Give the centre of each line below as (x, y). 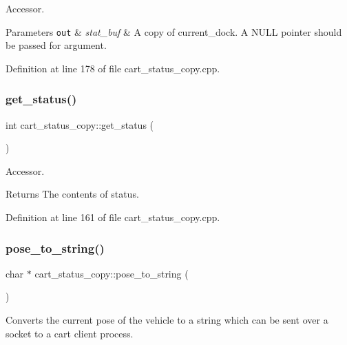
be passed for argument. (56, 45)
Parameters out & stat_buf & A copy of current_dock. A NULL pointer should (174, 31)
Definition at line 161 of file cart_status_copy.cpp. (113, 217)
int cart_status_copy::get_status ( (80, 124)
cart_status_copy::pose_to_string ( (112, 273)
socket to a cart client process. (70, 333)
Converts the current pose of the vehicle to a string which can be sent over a (167, 320)
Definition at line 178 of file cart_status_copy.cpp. (113, 68)
